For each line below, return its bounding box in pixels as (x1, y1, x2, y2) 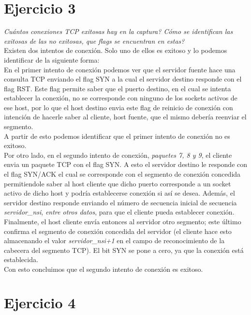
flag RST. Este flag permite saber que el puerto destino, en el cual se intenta (4, 83, 231, 93)
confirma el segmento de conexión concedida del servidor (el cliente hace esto (4, 226, 232, 236)
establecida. (4, 254, 38, 265)
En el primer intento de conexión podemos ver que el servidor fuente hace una (4, 64, 236, 74)
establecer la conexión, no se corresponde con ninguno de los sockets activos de (4, 93, 237, 103)
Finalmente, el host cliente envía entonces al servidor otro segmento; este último (4, 216, 241, 226)
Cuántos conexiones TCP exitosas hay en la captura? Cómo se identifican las (4, 26, 233, 36)
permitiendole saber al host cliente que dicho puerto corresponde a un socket (4, 178, 231, 188)
